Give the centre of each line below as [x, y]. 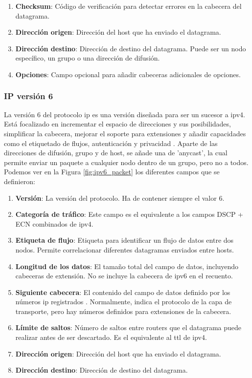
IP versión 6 [29, 96]
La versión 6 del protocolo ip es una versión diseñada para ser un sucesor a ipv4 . [125, 114]
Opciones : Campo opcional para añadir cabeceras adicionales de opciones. [128, 74]
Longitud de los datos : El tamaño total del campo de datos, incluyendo [127, 266]
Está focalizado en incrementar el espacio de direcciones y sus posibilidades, [117, 124]
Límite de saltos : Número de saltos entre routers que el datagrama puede [128, 327]
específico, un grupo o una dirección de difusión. [88, 58]
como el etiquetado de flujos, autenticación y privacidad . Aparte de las [111, 143]
